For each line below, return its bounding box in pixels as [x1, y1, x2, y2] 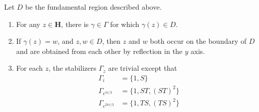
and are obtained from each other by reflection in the [16, 45, 183, 56]
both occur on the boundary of [150, 36, 247, 46]
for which [110, 18, 139, 29]
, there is [61, 18, 89, 29]
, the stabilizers [48, 63, 97, 73]
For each [16, 63, 43, 73]
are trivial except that [108, 63, 177, 73]
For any [16, 18, 40, 29]
